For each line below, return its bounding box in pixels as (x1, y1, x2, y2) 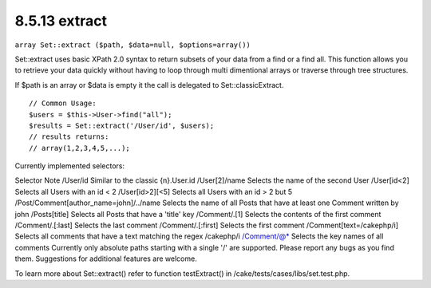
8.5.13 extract (14, 12, 108, 30)
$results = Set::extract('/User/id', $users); (29, 120, 215, 130)
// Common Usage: (29, 99, 97, 108)
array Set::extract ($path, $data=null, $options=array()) (14, 40, 251, 49)
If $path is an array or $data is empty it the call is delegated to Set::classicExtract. (14, 80, 284, 89)
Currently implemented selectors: (14, 161, 125, 171)
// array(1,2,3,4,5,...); (29, 144, 131, 152)
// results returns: (29, 132, 109, 141)
